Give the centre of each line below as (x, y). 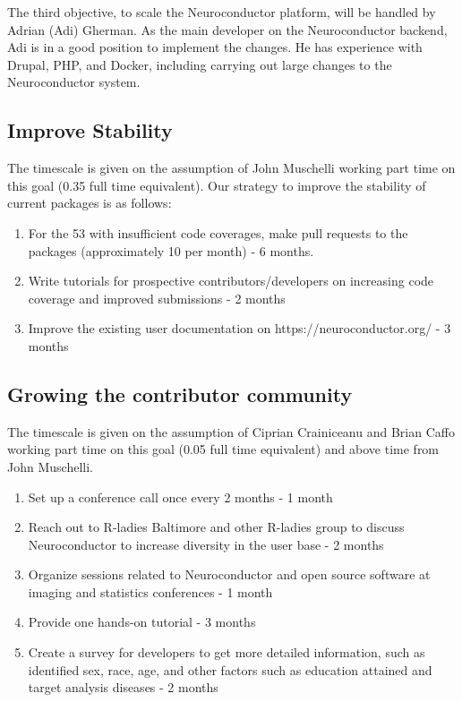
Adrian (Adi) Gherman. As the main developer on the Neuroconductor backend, (227, 29)
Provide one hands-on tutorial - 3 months (142, 622)
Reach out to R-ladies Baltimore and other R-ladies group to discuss (216, 527)
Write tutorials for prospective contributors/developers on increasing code (231, 281)
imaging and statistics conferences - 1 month (150, 591)
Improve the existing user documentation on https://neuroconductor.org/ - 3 (240, 328)
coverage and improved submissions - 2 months (157, 298)
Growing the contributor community (180, 394)
